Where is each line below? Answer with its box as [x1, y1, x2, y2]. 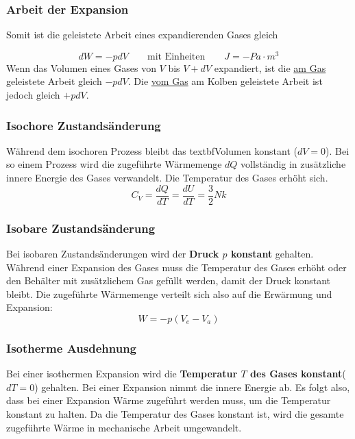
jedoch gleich [6, 88, 60, 102]
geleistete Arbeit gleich [6, 74, 102, 88]
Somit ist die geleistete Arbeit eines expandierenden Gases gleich [6, 27, 278, 42]
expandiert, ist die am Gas [214, 60, 326, 75]
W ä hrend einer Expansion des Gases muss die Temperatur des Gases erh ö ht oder [6, 260, 347, 274]
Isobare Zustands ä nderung [6, 219, 156, 236]
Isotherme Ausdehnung [6, 339, 137, 356]
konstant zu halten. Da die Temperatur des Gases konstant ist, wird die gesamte [6, 406, 344, 421]
